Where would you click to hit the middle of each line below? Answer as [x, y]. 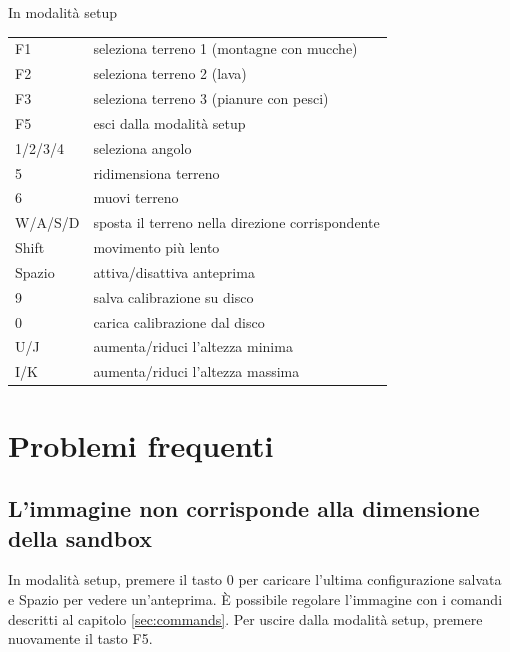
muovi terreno [136, 197]
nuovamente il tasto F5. [80, 638]
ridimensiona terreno [156, 172]
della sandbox [80, 537]
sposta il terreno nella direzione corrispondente [236, 222]
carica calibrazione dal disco [179, 321]
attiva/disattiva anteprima [174, 271]
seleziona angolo [142, 147]
